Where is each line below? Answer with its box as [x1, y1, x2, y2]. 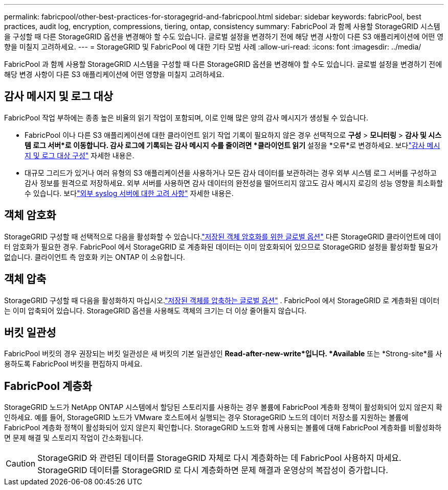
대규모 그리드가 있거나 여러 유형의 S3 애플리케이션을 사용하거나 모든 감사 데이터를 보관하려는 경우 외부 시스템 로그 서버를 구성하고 [25, 168, 437, 177]
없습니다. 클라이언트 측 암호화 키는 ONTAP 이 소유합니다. [4, 252, 185, 261]
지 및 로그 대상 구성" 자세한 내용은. [25, 151, 135, 160]
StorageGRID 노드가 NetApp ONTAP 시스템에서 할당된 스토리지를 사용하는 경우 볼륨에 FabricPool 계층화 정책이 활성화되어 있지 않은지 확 [4, 403, 442, 412]
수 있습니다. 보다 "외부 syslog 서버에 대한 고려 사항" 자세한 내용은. [25, 188, 234, 198]
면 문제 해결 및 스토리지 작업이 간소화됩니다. [4, 433, 144, 443]
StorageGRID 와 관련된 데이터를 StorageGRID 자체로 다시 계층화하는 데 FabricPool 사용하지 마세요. [37, 453, 401, 463]
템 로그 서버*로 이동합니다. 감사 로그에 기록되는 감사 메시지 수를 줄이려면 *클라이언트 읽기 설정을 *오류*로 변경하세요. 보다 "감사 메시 [25, 140, 440, 150]
